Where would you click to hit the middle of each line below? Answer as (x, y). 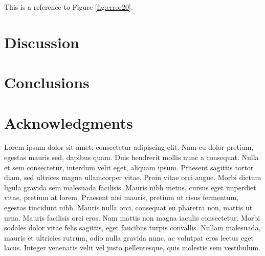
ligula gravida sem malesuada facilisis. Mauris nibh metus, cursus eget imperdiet (130, 187)
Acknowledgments (69, 122)
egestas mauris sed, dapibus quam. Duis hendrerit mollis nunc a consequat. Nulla (131, 157)
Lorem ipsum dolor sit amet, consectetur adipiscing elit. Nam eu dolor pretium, (129, 147)
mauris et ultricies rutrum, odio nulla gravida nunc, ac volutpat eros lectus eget (129, 237)
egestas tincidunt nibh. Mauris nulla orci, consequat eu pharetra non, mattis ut (128, 208)
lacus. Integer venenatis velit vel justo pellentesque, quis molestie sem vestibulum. (132, 248)
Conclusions (47, 82)
